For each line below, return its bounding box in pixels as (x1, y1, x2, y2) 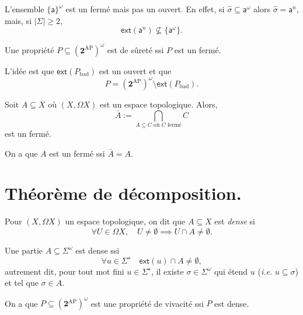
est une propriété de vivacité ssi (90, 297, 204, 309)
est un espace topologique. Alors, (100, 98, 218, 110)
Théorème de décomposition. (5, 181, 242, 205)
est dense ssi (75, 244, 120, 256)
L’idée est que (5, 64, 54, 77)
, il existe (151, 265, 184, 277)
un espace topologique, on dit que (65, 215, 186, 227)
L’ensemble (5, 3, 44, 15)
